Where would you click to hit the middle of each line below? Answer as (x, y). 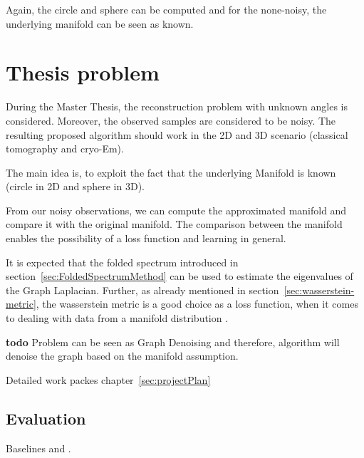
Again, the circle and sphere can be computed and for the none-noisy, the (166, 9)
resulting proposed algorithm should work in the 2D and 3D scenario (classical (177, 134)
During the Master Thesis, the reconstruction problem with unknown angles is (177, 106)
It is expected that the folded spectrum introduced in (122, 262)
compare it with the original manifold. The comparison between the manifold (174, 224)
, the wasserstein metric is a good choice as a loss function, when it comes (197, 304)
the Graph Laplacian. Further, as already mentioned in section (142, 290)
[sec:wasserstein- (319, 290)
